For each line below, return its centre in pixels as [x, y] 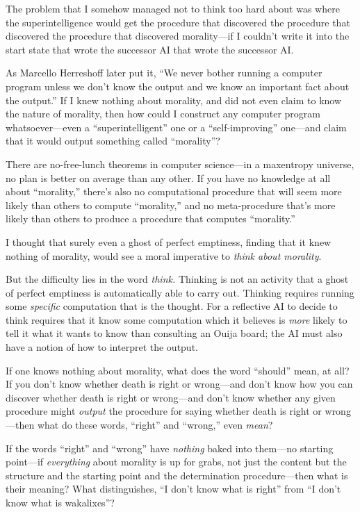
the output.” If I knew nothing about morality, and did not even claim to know [174, 100]
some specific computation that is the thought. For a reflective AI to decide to [172, 306]
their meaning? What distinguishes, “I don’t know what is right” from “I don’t [173, 489]
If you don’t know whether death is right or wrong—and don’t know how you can [179, 384]
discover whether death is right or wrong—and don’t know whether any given [171, 397]
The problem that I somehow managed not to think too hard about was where [173, 8]
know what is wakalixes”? [60, 502]
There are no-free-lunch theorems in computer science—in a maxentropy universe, [180, 164]
